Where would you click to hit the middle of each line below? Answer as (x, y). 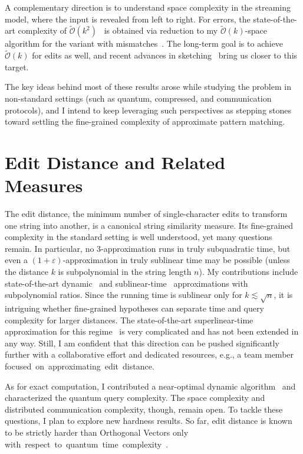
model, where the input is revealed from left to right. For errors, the (128, 19)
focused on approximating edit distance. (80, 366)
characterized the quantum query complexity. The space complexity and (135, 398)
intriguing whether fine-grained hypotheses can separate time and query (134, 308)
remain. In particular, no (50, 248)
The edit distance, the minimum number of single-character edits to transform (146, 214)
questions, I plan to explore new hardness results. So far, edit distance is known (149, 421)
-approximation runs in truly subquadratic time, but (196, 248)
